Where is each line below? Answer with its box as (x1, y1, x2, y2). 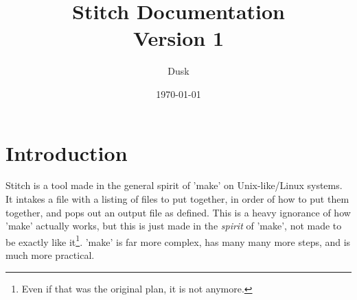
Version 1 (133, 24, 224, 52)
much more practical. (5, 248, 95, 262)
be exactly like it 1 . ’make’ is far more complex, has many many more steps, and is (5, 232, 351, 249)
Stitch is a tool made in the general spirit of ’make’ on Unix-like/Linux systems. (5, 178, 343, 192)
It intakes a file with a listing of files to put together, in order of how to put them (5, 192, 349, 206)
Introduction (5, 138, 128, 166)
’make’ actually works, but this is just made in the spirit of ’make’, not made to (5, 218, 342, 233)
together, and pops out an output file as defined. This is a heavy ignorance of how (5, 205, 351, 219)
